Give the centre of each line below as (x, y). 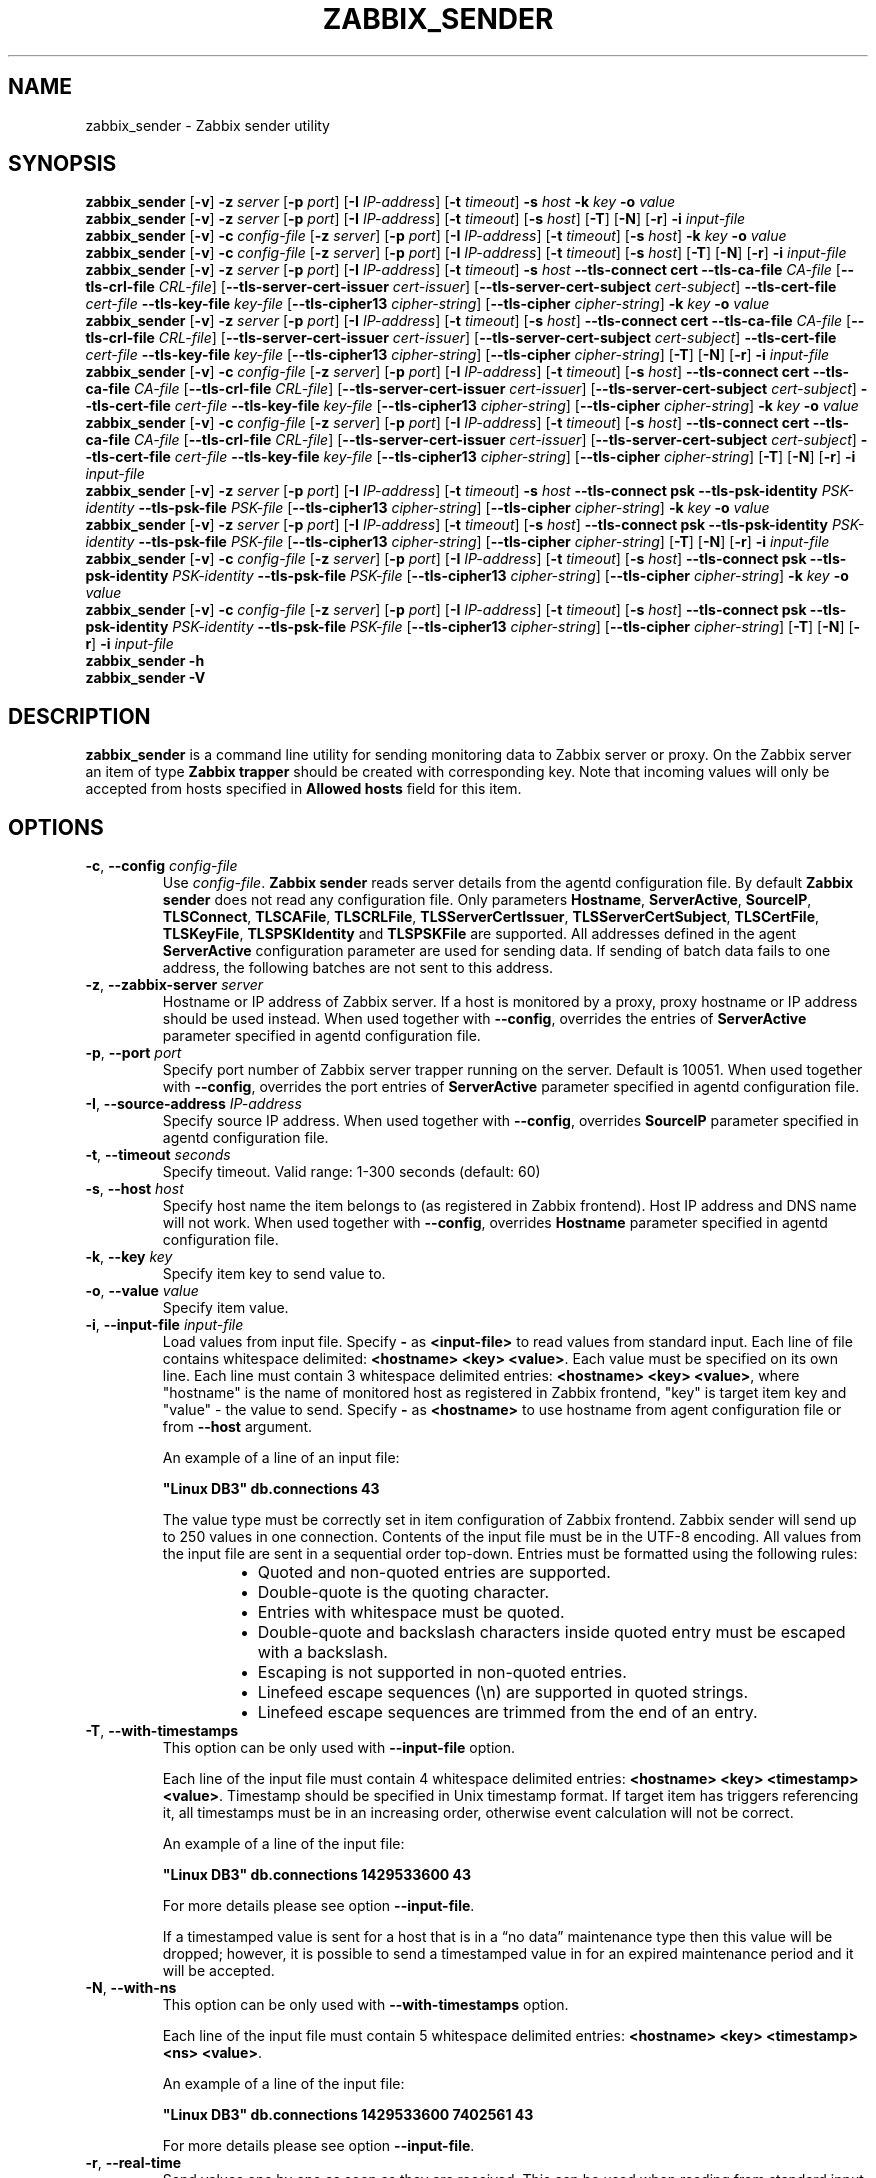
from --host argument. (237, 1427)
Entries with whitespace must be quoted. (411, 1612)
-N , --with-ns (131, 1988)
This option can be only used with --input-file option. (338, 1748)
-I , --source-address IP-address (193, 1104)
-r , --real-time (133, 2163)
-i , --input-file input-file (164, 1325)
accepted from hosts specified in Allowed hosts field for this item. (303, 789)
